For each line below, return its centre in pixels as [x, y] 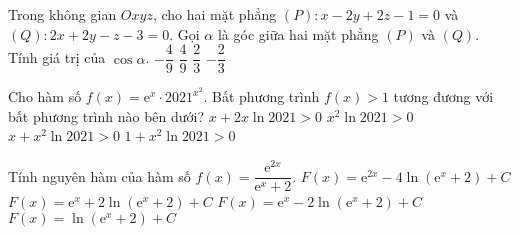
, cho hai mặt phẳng [214, 14]
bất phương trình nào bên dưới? [106, 115]
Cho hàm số [45, 96]
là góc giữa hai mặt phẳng [298, 33]
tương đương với [443, 96]
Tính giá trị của [57, 57]
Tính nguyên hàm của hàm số [99, 175]
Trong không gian [62, 14]
